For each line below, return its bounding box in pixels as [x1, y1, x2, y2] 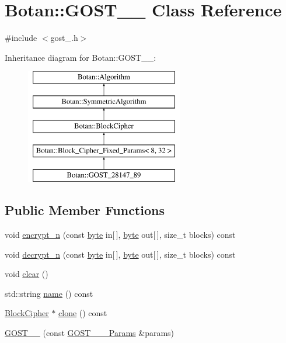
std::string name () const [5, 287, 93, 299]
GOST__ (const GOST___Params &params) [5, 327, 175, 339]
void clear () [5, 268, 48, 280]
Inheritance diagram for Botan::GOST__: [5, 51, 156, 63]
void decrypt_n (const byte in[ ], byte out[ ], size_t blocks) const [5, 248, 236, 260]
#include [5, 32, 37, 44]
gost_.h [50, 32, 78, 44]
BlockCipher [5, 307, 49, 319]
